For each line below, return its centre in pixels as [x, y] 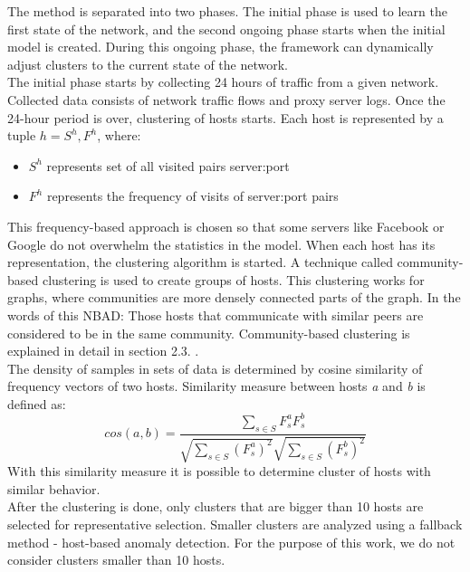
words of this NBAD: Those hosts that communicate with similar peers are [216, 315]
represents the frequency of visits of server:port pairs [192, 196]
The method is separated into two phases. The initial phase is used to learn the [227, 11]
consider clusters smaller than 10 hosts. [116, 560]
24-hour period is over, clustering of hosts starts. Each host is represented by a [225, 117]
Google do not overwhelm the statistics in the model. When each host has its [221, 244]
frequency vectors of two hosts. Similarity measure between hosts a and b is [216, 386]
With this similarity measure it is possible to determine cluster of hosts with [219, 471]
